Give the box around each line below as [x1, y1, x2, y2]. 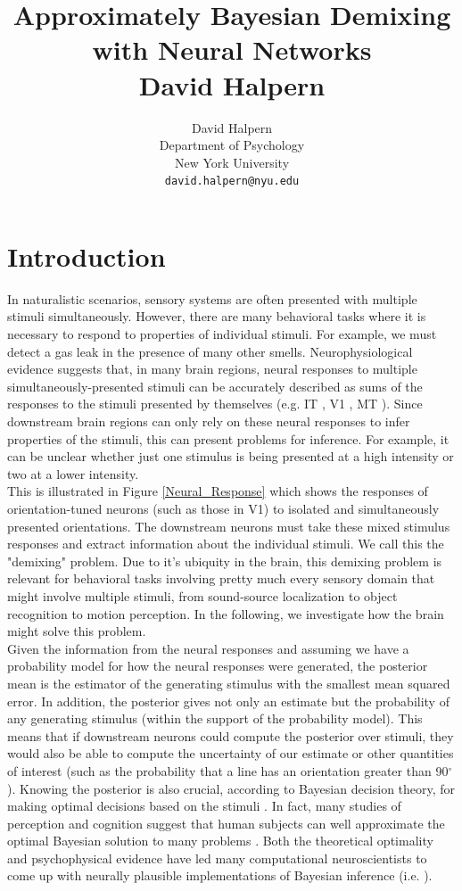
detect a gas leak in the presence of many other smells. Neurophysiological [7, 342, 413, 360]
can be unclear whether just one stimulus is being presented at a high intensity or [7, 447, 454, 466]
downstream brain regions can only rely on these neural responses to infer [7, 412, 410, 431]
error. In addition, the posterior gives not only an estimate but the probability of [7, 691, 450, 710]
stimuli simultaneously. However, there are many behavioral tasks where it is [7, 307, 426, 326]
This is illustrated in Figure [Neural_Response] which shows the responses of [7, 482, 428, 500]
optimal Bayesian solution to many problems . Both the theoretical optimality [7, 831, 433, 850]
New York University [174, 153, 290, 171]
